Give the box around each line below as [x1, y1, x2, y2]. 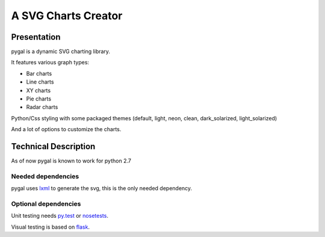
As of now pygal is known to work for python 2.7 [11, 157, 132, 165]
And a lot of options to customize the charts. [11, 126, 122, 133]
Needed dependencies [11, 172, 79, 180]
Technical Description [11, 141, 96, 152]
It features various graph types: [11, 59, 90, 66]
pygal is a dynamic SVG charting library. [11, 48, 111, 55]
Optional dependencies [11, 200, 81, 208]
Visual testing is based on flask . [11, 223, 90, 230]
